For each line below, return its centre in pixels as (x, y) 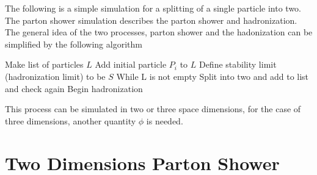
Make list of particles (44, 64)
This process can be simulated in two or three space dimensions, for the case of (153, 109)
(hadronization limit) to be (55, 76)
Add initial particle (131, 64)
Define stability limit (238, 64)
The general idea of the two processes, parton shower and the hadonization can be (159, 32)
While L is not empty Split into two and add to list (213, 76)
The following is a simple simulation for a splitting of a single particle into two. (153, 8)
